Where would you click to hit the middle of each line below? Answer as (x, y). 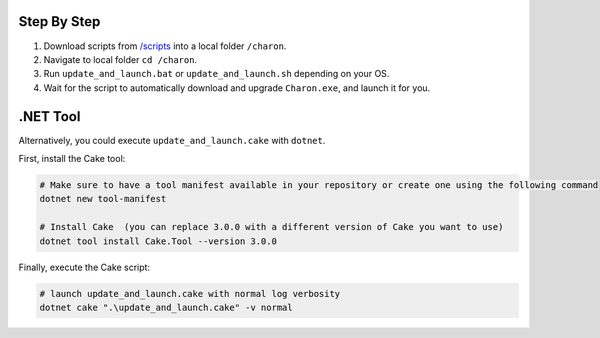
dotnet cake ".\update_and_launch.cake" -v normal (166, 307)
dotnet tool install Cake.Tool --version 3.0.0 (158, 241)
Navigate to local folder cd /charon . (120, 59)
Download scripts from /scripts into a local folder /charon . (165, 46)
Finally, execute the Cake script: (84, 267)
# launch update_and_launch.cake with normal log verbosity (190, 293)
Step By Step (59, 21)
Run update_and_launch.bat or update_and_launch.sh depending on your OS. (216, 74)
